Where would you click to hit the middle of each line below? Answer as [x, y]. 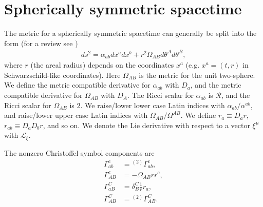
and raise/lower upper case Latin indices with [76, 115]
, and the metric [216, 85]
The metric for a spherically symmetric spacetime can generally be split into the [130, 33]
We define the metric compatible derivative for [77, 85]
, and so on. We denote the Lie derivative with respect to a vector [146, 125]
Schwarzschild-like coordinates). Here [62, 75]
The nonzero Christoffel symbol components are [79, 152]
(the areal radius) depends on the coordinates [102, 65]
